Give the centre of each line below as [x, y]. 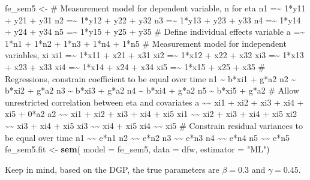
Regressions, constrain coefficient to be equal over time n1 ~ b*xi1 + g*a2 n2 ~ [151, 78]
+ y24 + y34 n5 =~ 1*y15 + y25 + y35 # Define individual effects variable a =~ [155, 31]
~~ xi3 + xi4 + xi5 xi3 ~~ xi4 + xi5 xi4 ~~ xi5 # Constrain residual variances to [154, 125]
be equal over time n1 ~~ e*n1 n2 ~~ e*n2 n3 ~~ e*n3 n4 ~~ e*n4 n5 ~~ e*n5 [147, 137]
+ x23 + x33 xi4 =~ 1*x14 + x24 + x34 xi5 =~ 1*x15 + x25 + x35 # [135, 66]
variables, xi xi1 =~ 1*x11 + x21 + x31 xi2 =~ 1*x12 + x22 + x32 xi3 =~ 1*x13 [154, 55]
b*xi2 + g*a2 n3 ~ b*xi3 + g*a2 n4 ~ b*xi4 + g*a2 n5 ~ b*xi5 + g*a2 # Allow [152, 90]
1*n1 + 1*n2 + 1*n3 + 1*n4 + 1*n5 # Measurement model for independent [146, 43]
